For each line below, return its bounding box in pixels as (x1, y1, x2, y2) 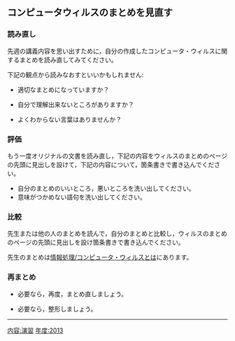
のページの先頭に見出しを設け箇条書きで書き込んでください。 (7, 238, 185, 247)
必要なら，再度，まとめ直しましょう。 (17, 290, 128, 298)
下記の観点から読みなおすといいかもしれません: (7, 70, 144, 79)
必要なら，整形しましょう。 (17, 305, 97, 313)
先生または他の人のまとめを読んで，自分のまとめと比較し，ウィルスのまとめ (7, 229, 227, 238)
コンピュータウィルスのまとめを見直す (7, 6, 173, 19)
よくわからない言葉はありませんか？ (17, 115, 122, 123)
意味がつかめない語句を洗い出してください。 (17, 192, 146, 201)
